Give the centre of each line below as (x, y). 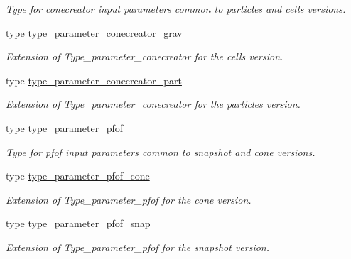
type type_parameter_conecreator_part (94, 80)
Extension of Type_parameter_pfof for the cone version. (129, 199)
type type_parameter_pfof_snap (78, 223)
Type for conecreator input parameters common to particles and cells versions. (176, 9)
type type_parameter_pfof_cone (78, 176)
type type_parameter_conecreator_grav (94, 32)
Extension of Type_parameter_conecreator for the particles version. (153, 104)
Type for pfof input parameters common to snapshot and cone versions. (161, 151)
